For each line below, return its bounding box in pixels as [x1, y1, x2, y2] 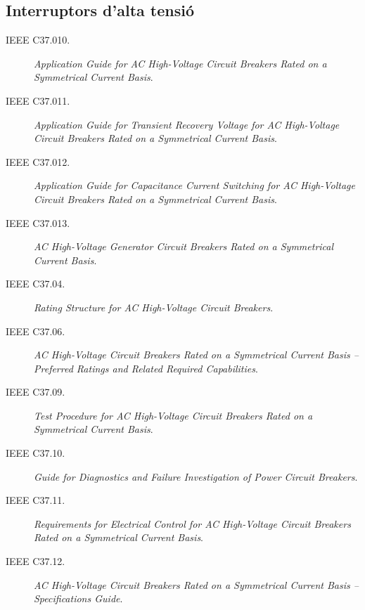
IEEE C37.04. [6, 276, 65, 291]
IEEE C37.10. [6, 446, 65, 460]
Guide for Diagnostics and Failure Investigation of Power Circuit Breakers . [34, 469, 358, 484]
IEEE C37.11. [6, 493, 65, 507]
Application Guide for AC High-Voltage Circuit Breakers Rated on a [34, 56, 327, 70]
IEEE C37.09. [6, 384, 65, 399]
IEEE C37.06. [6, 323, 65, 338]
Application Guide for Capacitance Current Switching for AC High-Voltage [34, 178, 355, 193]
